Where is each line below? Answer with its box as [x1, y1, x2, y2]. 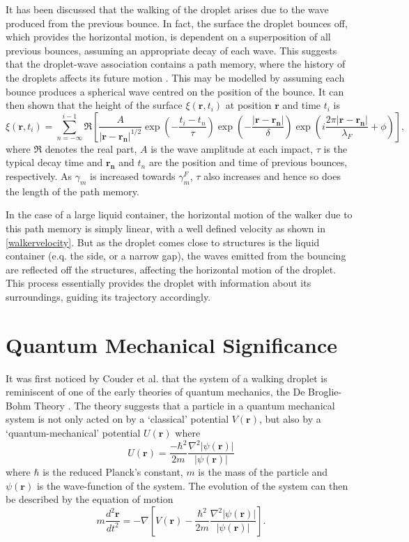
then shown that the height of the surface [6, 98, 183, 112]
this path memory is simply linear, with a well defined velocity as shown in [6, 220, 325, 235]
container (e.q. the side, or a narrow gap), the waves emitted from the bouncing [6, 248, 346, 263]
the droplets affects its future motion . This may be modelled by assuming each [6, 70, 345, 84]
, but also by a [258, 412, 321, 426]
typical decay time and [6, 155, 103, 170]
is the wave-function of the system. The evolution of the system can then [36, 478, 348, 492]
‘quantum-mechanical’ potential [6, 425, 141, 439]
